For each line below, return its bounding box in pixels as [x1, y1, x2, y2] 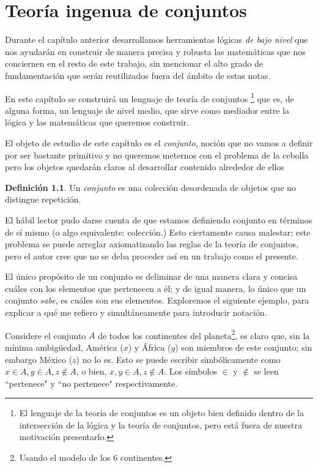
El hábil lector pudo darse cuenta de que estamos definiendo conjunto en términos [5, 213, 312, 226]
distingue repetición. [5, 193, 81, 206]
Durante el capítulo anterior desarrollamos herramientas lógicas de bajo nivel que [5, 33, 308, 46]
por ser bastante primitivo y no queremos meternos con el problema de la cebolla [5, 148, 309, 161]
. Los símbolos [164, 365, 217, 378]
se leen [254, 365, 279, 378]
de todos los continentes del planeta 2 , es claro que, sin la [98, 327, 310, 342]
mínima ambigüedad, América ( [5, 340, 124, 353]
